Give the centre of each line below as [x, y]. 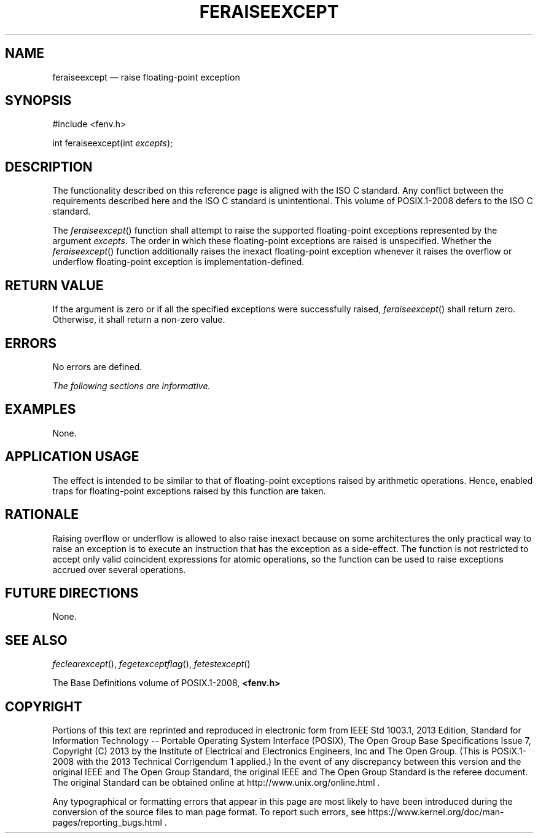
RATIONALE [42, 515]
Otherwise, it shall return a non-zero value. [139, 320]
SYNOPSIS [38, 101]
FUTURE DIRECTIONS [72, 593]
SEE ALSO [36, 640]
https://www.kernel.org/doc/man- [436, 812]
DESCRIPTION [49, 167]
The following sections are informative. [131, 385]
